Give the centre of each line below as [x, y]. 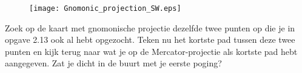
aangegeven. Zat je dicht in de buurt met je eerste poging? [113, 63]
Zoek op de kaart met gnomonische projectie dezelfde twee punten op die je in [150, 27]
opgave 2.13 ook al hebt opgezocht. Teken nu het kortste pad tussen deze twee [150, 40]
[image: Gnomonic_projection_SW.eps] [105, 8]
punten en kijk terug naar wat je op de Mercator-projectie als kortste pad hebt [151, 51]
